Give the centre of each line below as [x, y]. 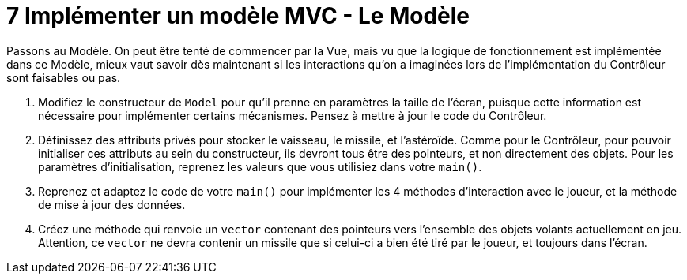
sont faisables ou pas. [64, 77]
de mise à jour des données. [112, 204]
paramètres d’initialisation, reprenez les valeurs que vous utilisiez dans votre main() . [260, 166]
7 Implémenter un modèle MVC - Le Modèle [238, 16]
